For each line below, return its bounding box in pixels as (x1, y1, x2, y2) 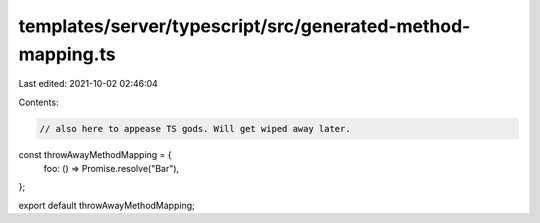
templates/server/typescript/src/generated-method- (18, 15, 471, 37)
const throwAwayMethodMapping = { (18, 148, 172, 160)
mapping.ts (18, 43, 116, 65)
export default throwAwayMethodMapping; (18, 199, 195, 211)
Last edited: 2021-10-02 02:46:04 (18, 78, 159, 90)
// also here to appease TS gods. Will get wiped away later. (39, 123, 351, 134)
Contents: (18, 96, 59, 108)
